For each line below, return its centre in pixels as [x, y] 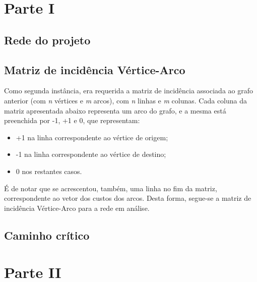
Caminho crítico [47, 235]
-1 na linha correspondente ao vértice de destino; [91, 154]
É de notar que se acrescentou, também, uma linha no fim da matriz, [111, 188]
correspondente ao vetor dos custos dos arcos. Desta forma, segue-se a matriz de [128, 198]
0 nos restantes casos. [49, 171]
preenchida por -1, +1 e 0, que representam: [72, 120]
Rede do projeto [47, 40]
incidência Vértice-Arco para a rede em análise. [77, 208]
